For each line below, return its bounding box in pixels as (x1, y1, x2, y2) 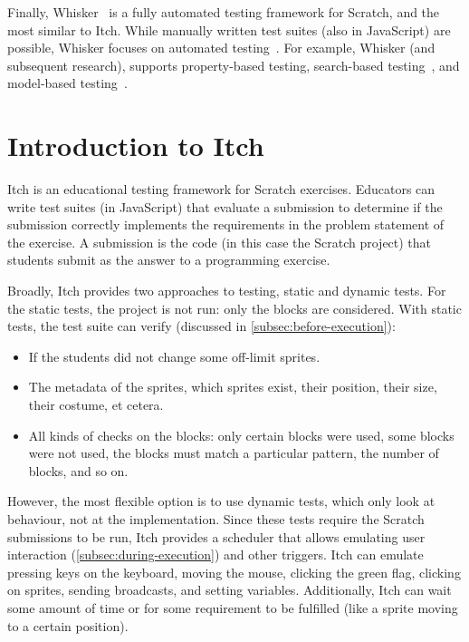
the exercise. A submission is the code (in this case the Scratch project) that (7, 232, 432, 251)
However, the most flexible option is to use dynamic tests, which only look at (7, 491, 435, 511)
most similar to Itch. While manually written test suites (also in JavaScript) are (7, 20, 451, 39)
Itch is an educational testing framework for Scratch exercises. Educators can (7, 180, 435, 199)
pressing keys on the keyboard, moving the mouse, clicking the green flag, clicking (7, 562, 461, 581)
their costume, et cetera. (28, 395, 164, 414)
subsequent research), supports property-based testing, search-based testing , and (7, 55, 460, 74)
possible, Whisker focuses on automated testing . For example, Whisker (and (7, 38, 435, 57)
